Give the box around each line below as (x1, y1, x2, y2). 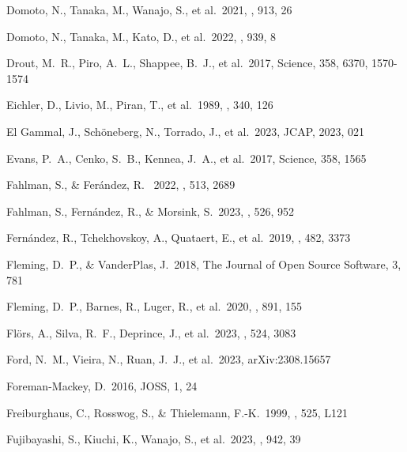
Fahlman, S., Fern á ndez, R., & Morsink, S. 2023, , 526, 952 (6, 202, 295, 219)
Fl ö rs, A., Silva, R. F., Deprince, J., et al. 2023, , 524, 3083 (6, 324, 296, 341)
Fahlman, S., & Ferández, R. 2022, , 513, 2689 (6, 176, 236, 193)
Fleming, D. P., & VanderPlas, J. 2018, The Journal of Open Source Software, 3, (6, 255, 401, 272)
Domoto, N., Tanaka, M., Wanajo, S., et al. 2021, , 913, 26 (6, 2, 292, 17)
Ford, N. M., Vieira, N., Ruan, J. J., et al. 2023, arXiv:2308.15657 (6, 351, 331, 367)
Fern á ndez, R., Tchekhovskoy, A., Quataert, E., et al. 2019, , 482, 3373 (6, 229, 351, 246)
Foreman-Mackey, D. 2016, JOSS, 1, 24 (6, 377, 198, 394)
